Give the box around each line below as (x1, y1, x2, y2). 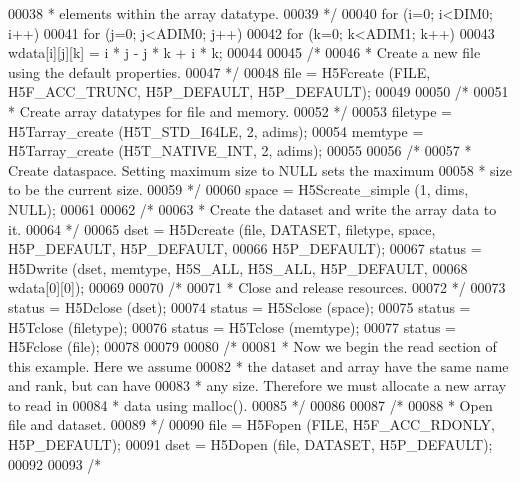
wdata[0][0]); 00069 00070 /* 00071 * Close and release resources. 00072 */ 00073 (8, 277, 506, 298)
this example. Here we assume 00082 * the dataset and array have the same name (8, 355, 509, 376)
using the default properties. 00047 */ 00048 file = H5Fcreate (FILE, (8, 61, 431, 82)
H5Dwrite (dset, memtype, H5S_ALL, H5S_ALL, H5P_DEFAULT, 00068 (8, 257, 468, 278)
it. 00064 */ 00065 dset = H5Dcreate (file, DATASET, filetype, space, (8, 218, 436, 239)
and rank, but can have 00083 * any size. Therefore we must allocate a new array (8, 375, 507, 396)
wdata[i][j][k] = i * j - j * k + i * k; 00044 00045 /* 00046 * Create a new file (8, 42, 481, 63)
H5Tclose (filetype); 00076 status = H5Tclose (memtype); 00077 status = (8, 316, 457, 337)
